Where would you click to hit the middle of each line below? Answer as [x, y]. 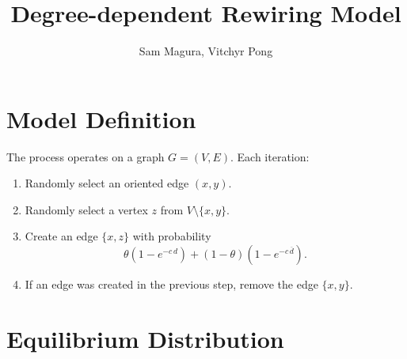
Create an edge [61, 236]
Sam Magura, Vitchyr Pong [206, 51]
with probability [172, 236]
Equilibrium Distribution [145, 338]
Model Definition [101, 118]
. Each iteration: [270, 156]
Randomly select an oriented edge [107, 183]
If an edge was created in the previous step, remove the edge [171, 284]
